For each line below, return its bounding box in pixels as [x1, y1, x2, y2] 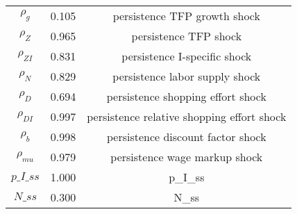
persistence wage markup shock [110, 149, 263, 165]
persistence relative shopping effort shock [87, 108, 287, 124]
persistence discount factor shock [106, 129, 266, 145]
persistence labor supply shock [112, 68, 261, 84]
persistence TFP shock [131, 28, 242, 44]
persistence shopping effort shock [106, 88, 266, 104]
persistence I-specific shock [121, 48, 252, 64]
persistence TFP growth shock [112, 8, 260, 24]
